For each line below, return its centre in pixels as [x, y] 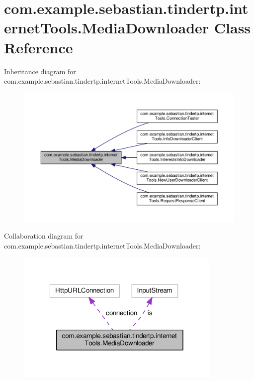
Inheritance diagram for [40, 71]
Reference [39, 47]
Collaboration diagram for [44, 236]
